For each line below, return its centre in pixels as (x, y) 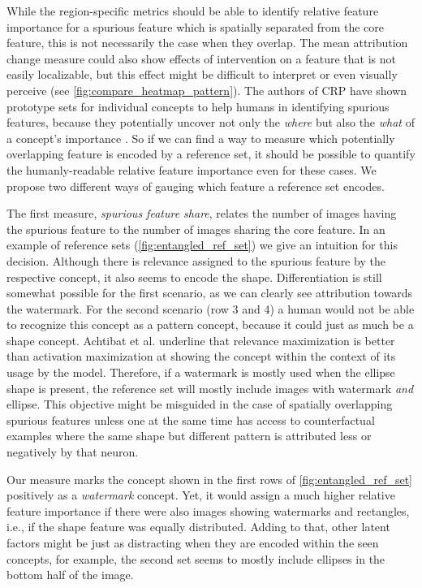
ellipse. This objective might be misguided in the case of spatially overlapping (200, 404)
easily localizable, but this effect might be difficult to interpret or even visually (202, 74)
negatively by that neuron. (73, 452)
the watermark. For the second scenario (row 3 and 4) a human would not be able (211, 308)
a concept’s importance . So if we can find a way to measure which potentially (201, 138)
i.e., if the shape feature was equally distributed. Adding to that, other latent (198, 527)
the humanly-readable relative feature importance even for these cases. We (192, 169)
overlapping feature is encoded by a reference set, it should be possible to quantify (211, 154)
